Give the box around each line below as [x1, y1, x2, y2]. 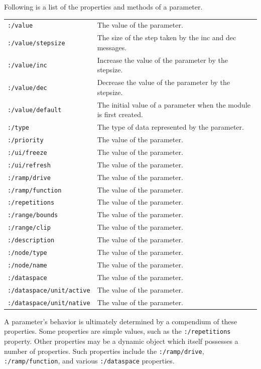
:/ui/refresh [8, 161, 51, 169]
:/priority [8, 136, 44, 144]
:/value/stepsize [8, 40, 65, 47]
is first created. [97, 109, 143, 120]
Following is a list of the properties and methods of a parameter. [4, 2, 203, 12]
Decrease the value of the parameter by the [97, 77, 230, 87]
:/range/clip [8, 224, 51, 232]
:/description [8, 237, 55, 244]
